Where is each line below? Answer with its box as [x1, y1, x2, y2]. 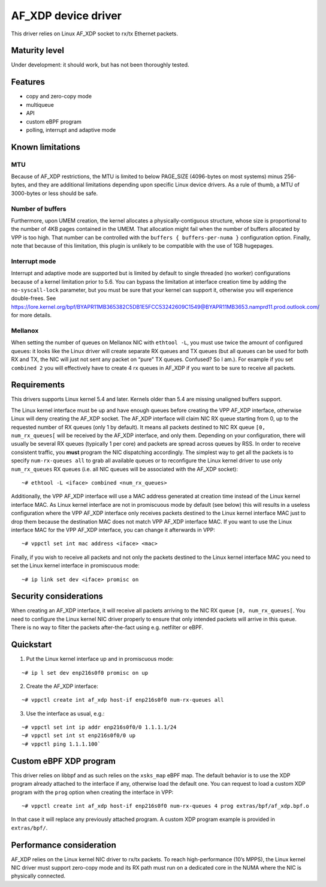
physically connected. [11, 873, 66, 880]
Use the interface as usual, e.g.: [26, 709, 105, 717]
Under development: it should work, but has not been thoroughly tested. [11, 61, 189, 68]
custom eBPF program [26, 118, 82, 125]
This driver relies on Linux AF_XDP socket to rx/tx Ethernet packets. [11, 30, 179, 37]
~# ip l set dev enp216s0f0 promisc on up [22, 669, 149, 676]
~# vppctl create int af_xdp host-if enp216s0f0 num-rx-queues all [22, 696, 224, 703]
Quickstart [11, 639, 52, 650]
